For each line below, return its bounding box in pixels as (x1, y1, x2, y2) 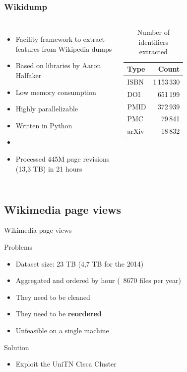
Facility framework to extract (15, 34, 105, 44)
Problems (4, 241, 33, 252)
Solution (4, 342, 29, 352)
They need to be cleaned (15, 291, 90, 302)
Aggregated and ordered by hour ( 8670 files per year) (15, 275, 182, 285)
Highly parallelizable (15, 103, 78, 114)
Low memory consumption (15, 87, 96, 97)
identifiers (138, 36, 169, 47)
